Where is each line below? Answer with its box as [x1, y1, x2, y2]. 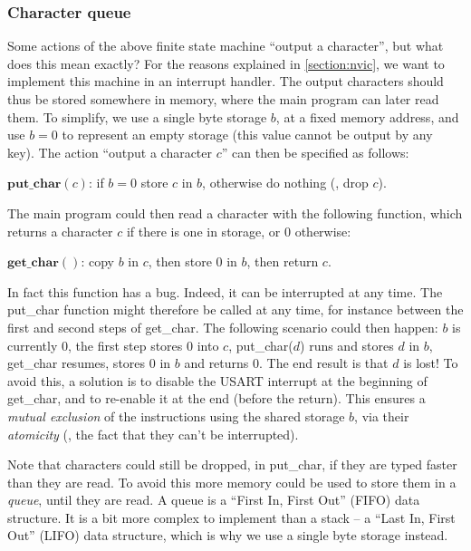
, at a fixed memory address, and [275, 107, 459, 126]
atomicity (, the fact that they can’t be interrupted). [7, 424, 299, 443]
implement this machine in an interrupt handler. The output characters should [7, 72, 444, 91]
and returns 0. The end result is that [184, 353, 389, 372]
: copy [81, 252, 114, 271]
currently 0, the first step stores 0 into [7, 335, 219, 354]
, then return [246, 252, 319, 271]
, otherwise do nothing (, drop [202, 173, 369, 192]
